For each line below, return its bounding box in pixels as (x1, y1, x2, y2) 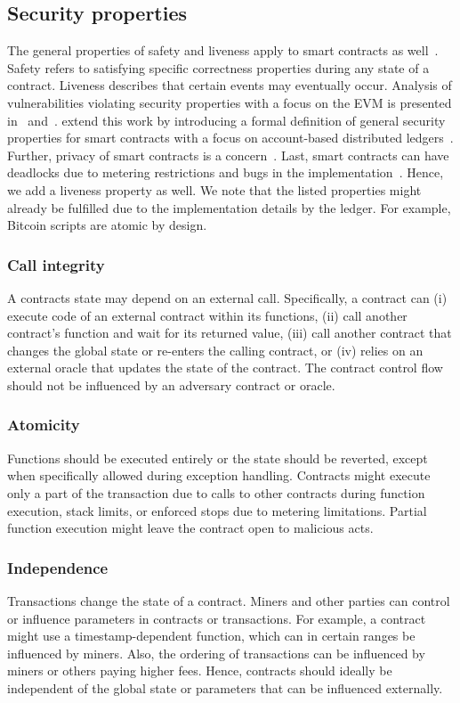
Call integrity (7, 253, 105, 275)
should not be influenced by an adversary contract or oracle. (7, 375, 335, 394)
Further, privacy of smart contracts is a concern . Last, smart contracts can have (7, 145, 449, 164)
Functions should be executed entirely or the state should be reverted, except (7, 448, 428, 467)
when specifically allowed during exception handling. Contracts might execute (7, 466, 431, 485)
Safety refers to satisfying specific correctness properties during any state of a (7, 58, 430, 77)
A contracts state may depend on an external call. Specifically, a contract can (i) (7, 288, 448, 307)
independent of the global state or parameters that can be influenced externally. (7, 678, 443, 697)
